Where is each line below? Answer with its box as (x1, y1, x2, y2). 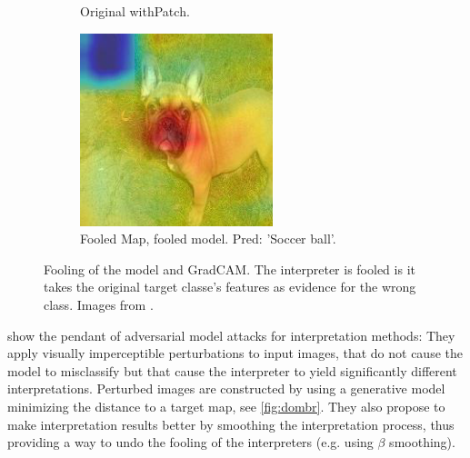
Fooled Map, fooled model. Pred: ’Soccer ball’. (80, 229, 336, 248)
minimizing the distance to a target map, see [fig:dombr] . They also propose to (7, 396, 445, 415)
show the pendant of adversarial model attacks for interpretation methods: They (7, 325, 455, 344)
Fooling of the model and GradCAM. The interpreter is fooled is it (44, 259, 415, 278)
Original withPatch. (80, 2, 190, 20)
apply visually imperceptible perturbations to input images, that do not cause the (7, 343, 463, 363)
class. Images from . (44, 294, 154, 314)
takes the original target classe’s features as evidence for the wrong (44, 277, 416, 296)
